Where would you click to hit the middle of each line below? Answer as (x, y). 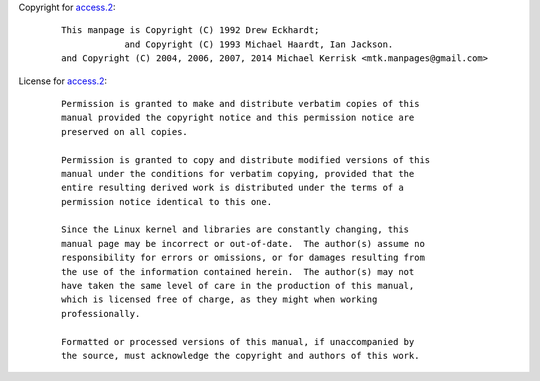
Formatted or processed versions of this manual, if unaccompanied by (238, 341)
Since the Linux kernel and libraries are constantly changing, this (235, 229)
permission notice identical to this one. (167, 201)
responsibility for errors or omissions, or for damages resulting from (243, 258)
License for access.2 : (63, 81)
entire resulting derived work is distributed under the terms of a (232, 188)
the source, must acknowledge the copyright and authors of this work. (240, 355)
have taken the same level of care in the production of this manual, (238, 286)
